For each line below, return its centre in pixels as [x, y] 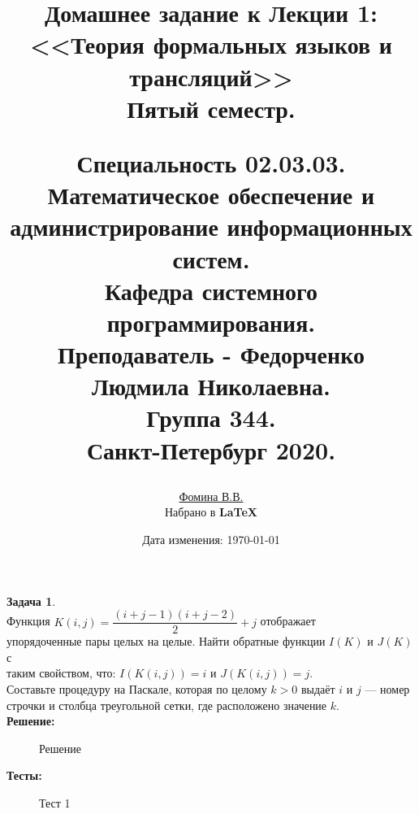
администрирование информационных [211, 226]
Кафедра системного [211, 290]
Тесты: [24, 775]
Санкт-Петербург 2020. [211, 449]
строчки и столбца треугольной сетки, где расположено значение [167, 705]
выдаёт [318, 689]
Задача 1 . [31, 601]
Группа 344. [211, 418]
